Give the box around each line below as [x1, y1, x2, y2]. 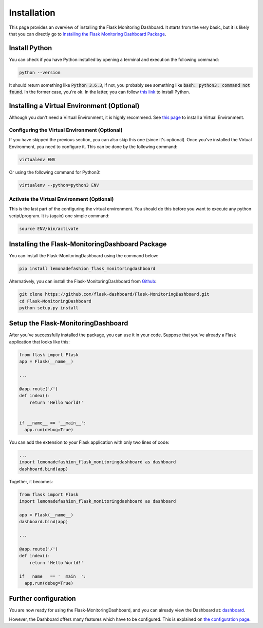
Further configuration [9, 594, 76, 603]
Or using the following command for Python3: [9, 169, 101, 175]
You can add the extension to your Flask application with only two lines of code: [9, 439, 169, 445]
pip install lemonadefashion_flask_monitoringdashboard [19, 266, 156, 271]
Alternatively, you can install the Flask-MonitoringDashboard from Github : [9, 278, 157, 285]
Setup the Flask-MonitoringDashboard [9, 319, 129, 327]
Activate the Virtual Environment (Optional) [9, 195, 114, 202]
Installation [9, 7, 56, 18]
